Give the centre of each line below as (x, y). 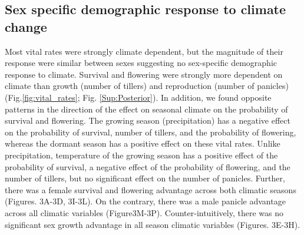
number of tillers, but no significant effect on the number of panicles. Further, (145, 178)
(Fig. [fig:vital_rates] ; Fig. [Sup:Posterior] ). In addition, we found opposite (138, 97)
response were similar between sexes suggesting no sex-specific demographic (141, 63)
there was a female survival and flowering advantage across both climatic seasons (151, 189)
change (26, 26)
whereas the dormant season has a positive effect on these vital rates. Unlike (143, 143)
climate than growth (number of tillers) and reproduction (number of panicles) (147, 86)
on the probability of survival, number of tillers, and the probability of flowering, (151, 132)
